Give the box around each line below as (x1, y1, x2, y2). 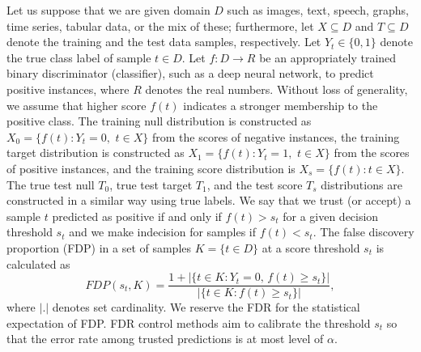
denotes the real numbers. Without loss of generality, (145, 80, 408, 97)
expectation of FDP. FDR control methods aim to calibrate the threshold (6, 314, 371, 331)
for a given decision (283, 207, 379, 224)
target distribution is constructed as (6, 144, 185, 161)
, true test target (109, 176, 193, 193)
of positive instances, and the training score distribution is (6, 159, 296, 176)
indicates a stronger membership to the (183, 96, 378, 113)
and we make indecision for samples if (69, 223, 257, 240)
